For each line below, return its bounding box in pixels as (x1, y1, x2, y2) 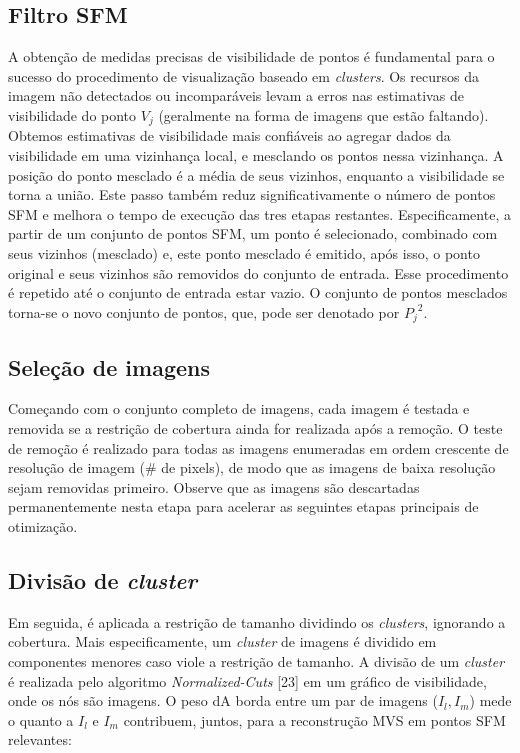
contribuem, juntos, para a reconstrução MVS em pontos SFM (123, 709, 506, 730)
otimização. (8, 516, 78, 536)
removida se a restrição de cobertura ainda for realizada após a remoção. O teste (8, 418, 503, 439)
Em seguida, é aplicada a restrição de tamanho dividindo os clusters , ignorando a (8, 611, 506, 632)
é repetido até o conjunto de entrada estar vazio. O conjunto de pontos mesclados (8, 282, 508, 303)
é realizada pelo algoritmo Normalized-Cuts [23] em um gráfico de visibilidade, (8, 670, 487, 691)
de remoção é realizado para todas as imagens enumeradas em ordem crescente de (8, 437, 509, 458)
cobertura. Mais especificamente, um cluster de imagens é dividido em (8, 631, 437, 652)
